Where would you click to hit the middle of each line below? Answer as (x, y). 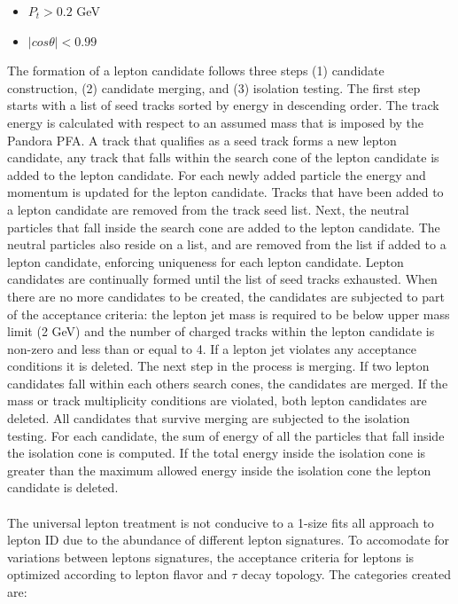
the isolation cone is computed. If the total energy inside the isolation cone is (217, 453)
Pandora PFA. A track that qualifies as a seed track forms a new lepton (202, 140)
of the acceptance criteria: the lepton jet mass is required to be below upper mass (229, 314)
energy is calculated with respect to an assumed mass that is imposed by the (216, 122)
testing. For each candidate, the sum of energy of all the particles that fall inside (226, 435)
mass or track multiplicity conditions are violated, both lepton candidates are (217, 400)
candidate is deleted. (63, 487)
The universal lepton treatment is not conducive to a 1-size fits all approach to (221, 522)
